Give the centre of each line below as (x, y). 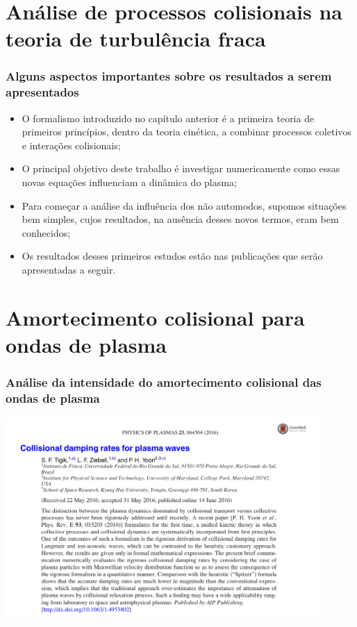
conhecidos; (46, 232)
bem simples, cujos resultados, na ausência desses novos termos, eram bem (180, 219)
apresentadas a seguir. (69, 270)
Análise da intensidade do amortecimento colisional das (164, 382)
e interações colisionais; (71, 145)
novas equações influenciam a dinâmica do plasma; (129, 182)
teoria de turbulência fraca (136, 39)
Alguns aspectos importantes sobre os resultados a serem (169, 76)
